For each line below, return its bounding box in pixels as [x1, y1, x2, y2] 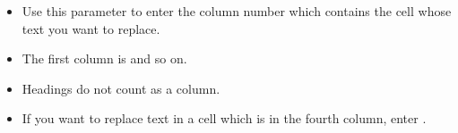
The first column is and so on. [22, 49, 187, 68]
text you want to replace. [22, 19, 160, 37]
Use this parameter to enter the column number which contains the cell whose [22, 2, 452, 20]
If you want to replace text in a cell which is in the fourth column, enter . [22, 109, 427, 128]
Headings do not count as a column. [22, 79, 220, 97]
